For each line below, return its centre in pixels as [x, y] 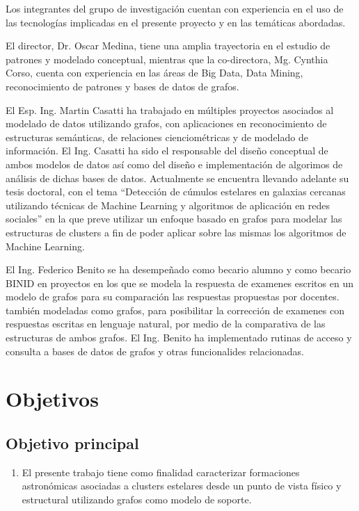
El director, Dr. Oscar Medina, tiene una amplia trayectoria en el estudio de [168, 46]
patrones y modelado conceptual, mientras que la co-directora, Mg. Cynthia [167, 59]
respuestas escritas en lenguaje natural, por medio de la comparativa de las [166, 324]
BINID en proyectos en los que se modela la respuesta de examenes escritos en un [179, 283]
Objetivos [52, 399]
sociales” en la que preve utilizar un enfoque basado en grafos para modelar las [174, 219]
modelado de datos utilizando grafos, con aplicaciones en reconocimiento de [166, 123]
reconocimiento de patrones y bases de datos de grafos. [122, 86]
